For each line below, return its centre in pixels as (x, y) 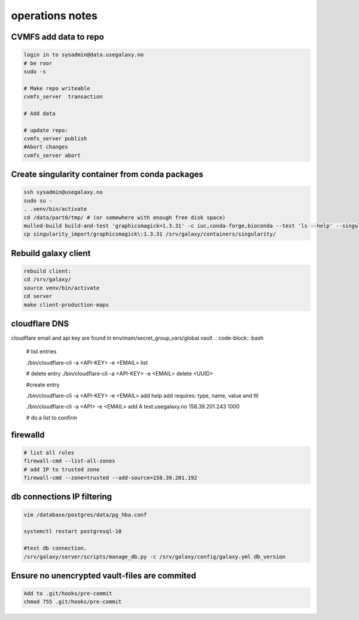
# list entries (41, 352)
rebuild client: (48, 271)
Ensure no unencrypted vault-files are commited (104, 575)
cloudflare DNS (40, 323)
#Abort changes (46, 147)
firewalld (28, 435)
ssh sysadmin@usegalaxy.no (63, 192)
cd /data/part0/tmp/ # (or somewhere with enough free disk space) (125, 217)
